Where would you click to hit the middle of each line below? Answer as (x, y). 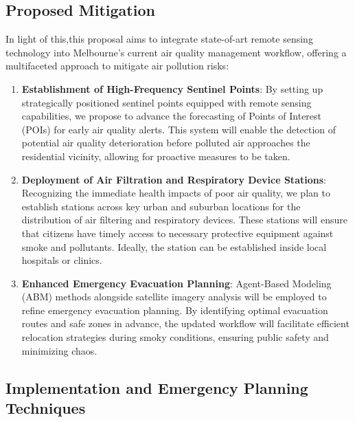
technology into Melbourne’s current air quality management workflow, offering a (176, 52)
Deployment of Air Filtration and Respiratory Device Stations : (174, 179)
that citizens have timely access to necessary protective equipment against (177, 233)
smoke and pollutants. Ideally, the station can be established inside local (174, 246)
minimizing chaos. (59, 350)
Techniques (46, 408)
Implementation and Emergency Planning (157, 387)
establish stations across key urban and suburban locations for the (161, 206)
